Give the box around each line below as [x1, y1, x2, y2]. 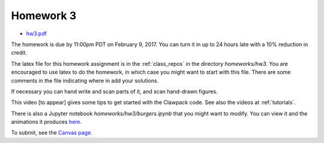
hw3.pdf [26, 30, 47, 37]
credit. [11, 49, 27, 56]
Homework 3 [11, 9, 77, 22]
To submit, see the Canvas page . [11, 129, 92, 136]
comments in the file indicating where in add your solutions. [11, 77, 159, 84]
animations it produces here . [11, 118, 82, 126]
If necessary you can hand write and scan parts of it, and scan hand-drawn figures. [11, 87, 218, 95]
